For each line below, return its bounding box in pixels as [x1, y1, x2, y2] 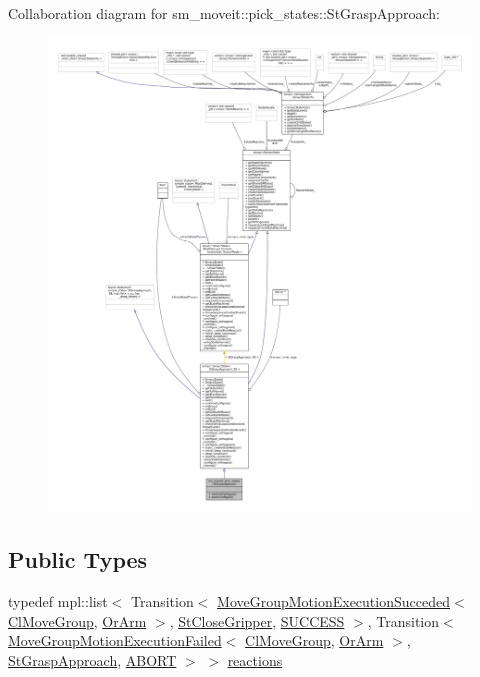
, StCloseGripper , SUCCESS [169, 610, 345, 631]
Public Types [8, 544, 148, 575]
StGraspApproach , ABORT [8, 649, 177, 670]
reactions [227, 649, 283, 670]
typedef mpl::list [8, 590, 108, 611]
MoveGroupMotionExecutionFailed [8, 630, 222, 651]
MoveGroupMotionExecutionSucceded [217, 590, 450, 611]
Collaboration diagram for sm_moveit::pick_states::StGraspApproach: [8, 3, 440, 23]
